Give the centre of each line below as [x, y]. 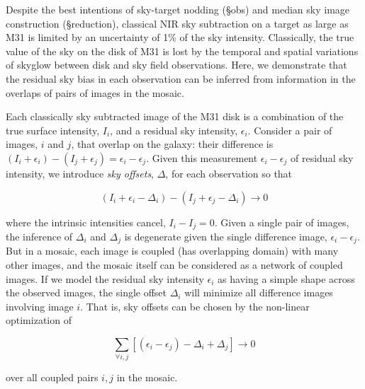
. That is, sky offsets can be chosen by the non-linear [195, 306]
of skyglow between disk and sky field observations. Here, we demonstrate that [176, 65]
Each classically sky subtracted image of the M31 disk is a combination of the [175, 116]
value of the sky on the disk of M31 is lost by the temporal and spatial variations [182, 51]
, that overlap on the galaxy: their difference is [172, 144]
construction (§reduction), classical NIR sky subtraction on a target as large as [177, 23]
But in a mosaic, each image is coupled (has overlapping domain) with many [172, 251]
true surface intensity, [53, 130]
